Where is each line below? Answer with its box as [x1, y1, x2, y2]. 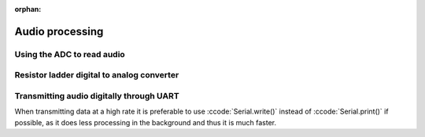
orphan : [14, 5, 42, 13]
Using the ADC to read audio [14, 49, 125, 59]
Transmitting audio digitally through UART [14, 90, 180, 101]
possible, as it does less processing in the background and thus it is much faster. [14, 117, 277, 127]
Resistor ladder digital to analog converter [14, 70, 179, 81]
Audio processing [14, 24, 104, 38]
